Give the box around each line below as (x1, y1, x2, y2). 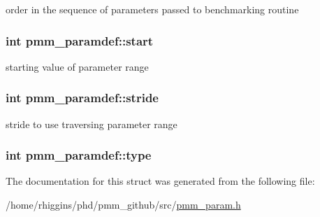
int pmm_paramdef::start (6, 31, 154, 49)
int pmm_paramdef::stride (6, 89, 159, 106)
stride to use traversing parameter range (6, 116, 177, 131)
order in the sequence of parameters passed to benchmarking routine (6, 2, 299, 16)
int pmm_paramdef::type (6, 146, 152, 164)
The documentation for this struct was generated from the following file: (6, 174, 315, 188)
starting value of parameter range (6, 59, 149, 73)
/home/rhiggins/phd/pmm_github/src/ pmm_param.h (6, 197, 241, 212)
